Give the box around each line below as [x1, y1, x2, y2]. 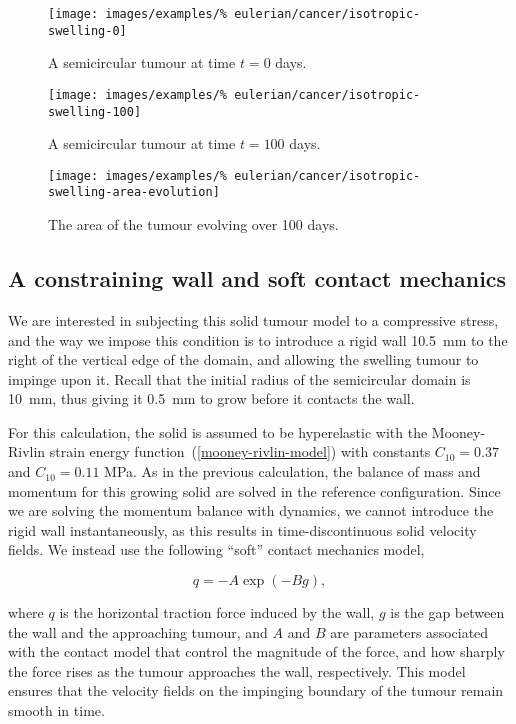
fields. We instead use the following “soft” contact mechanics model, [8, 539, 425, 560]
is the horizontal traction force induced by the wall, [59, 602, 375, 623]
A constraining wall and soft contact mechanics [8, 263, 507, 294]
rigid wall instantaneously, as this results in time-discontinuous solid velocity [8, 519, 477, 540]
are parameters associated [330, 621, 489, 642]
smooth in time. [8, 700, 105, 721]
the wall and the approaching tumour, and [8, 621, 268, 642]
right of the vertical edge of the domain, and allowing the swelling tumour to [8, 349, 479, 370]
